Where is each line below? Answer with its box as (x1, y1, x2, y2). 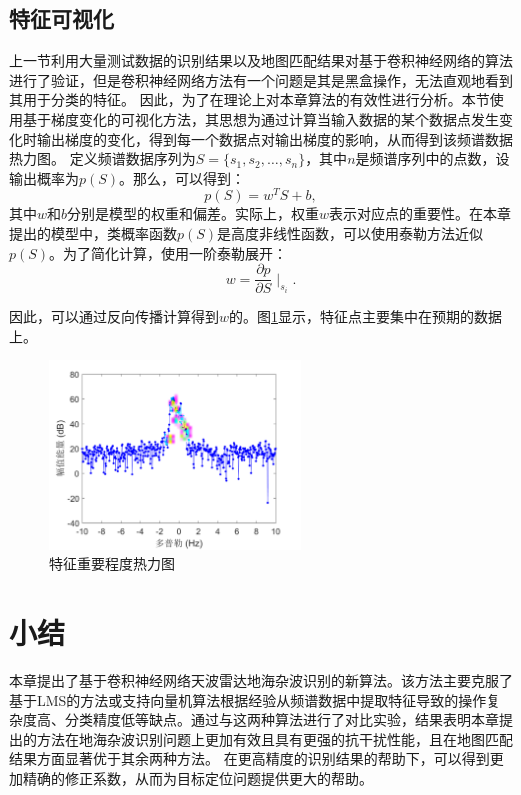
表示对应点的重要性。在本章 (329, 203, 512, 224)
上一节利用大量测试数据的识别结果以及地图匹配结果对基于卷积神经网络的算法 (9, 50, 513, 71)
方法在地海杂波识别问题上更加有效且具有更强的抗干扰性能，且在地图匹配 (36, 728, 513, 749)
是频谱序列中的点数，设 (355, 148, 510, 169)
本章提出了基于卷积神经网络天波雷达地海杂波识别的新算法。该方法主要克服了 (9, 670, 513, 691)
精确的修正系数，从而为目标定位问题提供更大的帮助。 (22, 768, 373, 789)
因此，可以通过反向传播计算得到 (9, 306, 219, 327)
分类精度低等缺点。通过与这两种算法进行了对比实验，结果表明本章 (64, 709, 499, 730)
